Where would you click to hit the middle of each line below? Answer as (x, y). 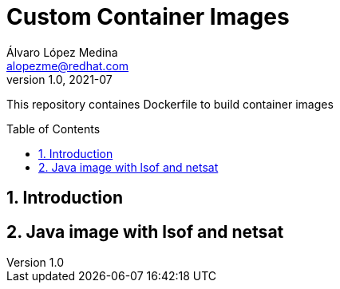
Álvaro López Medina (62, 52)
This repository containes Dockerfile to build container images (170, 104)
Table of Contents (53, 129)
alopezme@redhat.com (68, 65)
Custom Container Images (148, 17)
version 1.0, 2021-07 (59, 79)
